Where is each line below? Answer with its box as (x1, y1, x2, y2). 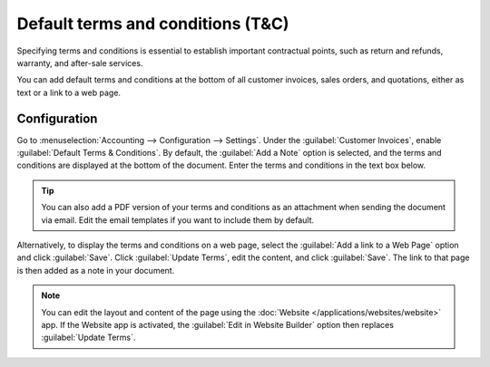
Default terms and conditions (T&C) (16, 14, 289, 34)
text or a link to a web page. (16, 87, 122, 98)
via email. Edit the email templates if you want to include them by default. (41, 214, 315, 226)
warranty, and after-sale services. (16, 57, 143, 68)
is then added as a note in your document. (16, 265, 175, 275)
